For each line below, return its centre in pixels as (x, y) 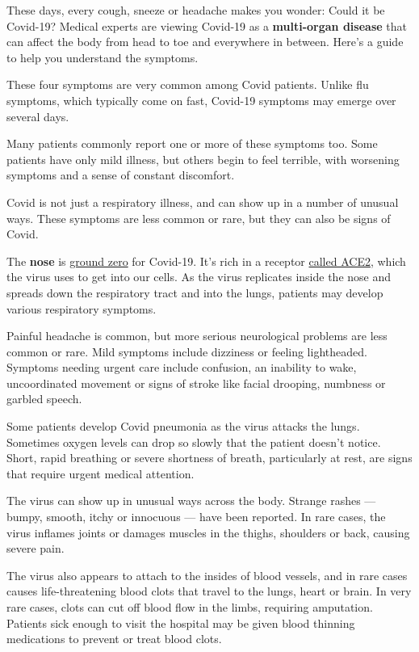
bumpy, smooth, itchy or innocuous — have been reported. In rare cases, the (196, 517)
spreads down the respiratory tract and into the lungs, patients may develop (195, 292)
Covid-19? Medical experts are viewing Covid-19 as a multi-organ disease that (207, 25)
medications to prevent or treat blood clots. (114, 639)
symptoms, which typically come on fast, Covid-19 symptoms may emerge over (201, 100)
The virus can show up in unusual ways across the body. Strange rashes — (191, 501)
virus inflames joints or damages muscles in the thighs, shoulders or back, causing (208, 532)
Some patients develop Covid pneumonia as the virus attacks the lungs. (183, 426)
